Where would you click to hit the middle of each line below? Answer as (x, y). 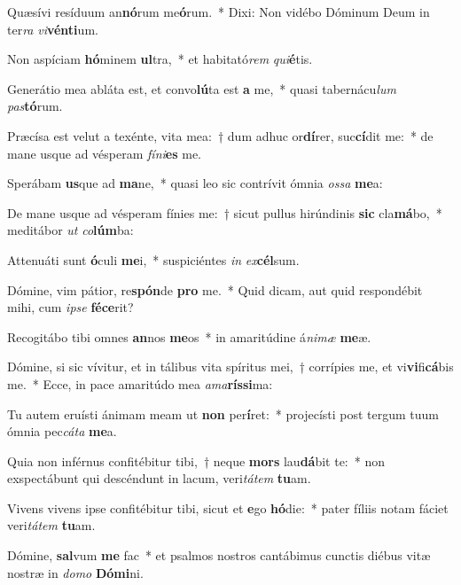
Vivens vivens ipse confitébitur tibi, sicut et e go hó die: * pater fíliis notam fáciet (228, 507)
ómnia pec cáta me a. (62, 431)
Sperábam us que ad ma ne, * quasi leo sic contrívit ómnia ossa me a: (195, 183)
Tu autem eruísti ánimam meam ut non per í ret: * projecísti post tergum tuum (223, 413)
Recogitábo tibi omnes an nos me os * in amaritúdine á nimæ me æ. (189, 336)
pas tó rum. (35, 106)
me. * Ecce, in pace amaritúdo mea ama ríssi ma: (140, 383)
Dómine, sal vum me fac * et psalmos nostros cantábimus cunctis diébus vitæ (219, 555)
